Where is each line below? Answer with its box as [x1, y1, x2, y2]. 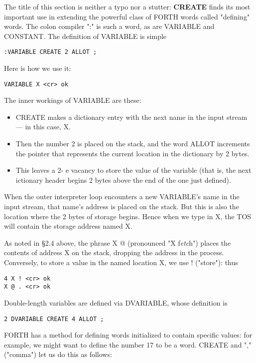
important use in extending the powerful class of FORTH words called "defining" [4, 11, 250, 21]
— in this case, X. [15, 121, 71, 132]
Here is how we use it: [4, 63, 71, 73]
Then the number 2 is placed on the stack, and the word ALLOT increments [15, 138, 250, 149]
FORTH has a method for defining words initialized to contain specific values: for [4, 330, 253, 340]
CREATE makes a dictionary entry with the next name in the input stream [15, 111, 248, 122]
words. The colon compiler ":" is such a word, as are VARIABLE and [4, 21, 215, 31]
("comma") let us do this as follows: [4, 349, 112, 360]
